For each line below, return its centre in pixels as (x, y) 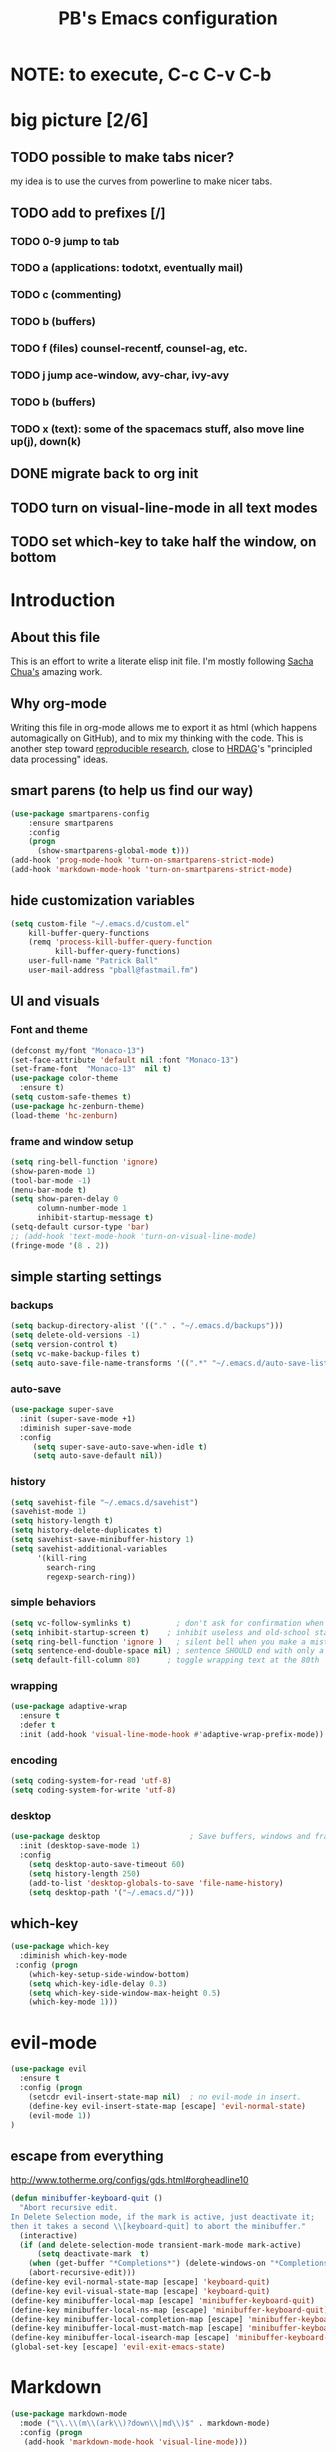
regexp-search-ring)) (91, 1577)
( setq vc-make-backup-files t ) (75, 1353)
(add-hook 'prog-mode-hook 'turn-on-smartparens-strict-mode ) (142, 860)
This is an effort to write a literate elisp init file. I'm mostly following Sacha (162, 661)
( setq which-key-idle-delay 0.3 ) (98, 1983)
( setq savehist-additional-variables (89, 1548)
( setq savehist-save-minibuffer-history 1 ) (102, 1540)
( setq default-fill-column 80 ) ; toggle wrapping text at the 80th (165, 1660)
